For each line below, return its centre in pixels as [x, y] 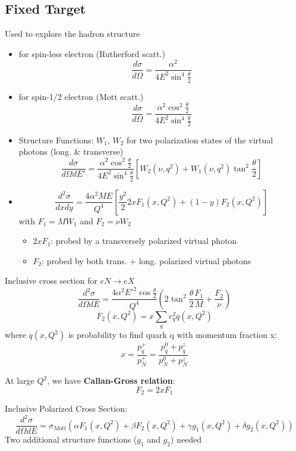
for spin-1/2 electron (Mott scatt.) [81, 96]
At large [20, 380]
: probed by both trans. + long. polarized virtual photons [147, 260]
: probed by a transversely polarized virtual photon [144, 241]
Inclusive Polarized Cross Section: [66, 408]
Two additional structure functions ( [71, 439]
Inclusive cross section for [51, 281]
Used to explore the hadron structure [73, 34]
